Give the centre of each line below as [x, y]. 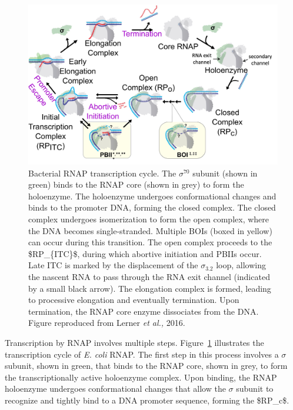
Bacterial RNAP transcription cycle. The [102, 173]
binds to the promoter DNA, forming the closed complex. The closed [152, 207]
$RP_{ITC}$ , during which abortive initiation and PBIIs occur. [145, 253]
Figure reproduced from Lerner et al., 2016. [107, 323]
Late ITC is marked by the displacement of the [113, 265]
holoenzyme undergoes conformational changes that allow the [115, 389]
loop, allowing [241, 265]
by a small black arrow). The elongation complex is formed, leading [150, 288]
